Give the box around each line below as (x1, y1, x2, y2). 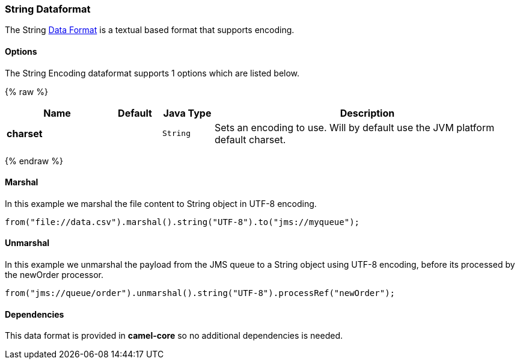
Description (340, 106, 395, 119)
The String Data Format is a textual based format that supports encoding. (5, 25, 295, 35)
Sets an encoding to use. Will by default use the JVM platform (215, 121, 495, 134)
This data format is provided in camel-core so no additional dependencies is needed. (5, 330, 343, 341)
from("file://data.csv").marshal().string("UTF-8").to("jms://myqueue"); (5, 217, 360, 227)
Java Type (163, 106, 212, 119)
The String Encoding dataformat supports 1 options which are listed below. (5, 67, 300, 78)
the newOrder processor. (5, 270, 104, 280)
